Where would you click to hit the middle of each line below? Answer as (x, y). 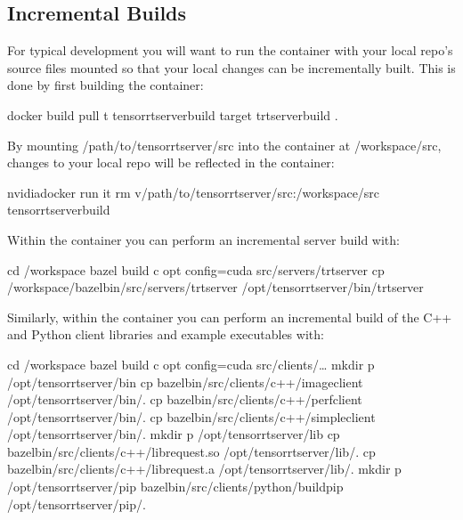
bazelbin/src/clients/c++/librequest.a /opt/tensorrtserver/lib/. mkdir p (204, 469)
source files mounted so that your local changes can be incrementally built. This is (231, 67)
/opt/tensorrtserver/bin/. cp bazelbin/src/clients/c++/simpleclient (191, 416)
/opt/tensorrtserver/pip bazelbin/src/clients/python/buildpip (175, 487)
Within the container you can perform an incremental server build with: (203, 239)
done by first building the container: (106, 85)
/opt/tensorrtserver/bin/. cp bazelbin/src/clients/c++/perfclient (185, 399)
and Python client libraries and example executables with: (166, 334)
